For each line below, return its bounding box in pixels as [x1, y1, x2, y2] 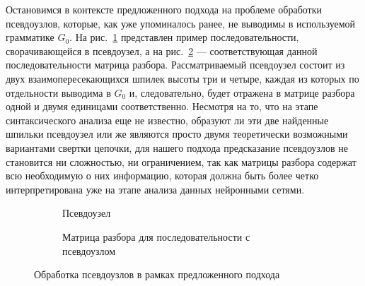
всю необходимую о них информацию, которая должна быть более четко [6, 168, 319, 183]
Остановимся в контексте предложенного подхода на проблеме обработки [6, 2, 323, 16]
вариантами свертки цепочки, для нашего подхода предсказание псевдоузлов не [6, 140, 348, 155]
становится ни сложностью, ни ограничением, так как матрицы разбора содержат [6, 154, 357, 169]
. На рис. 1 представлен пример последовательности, [69, 30, 299, 44]
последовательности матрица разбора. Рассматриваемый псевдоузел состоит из [6, 57, 345, 72]
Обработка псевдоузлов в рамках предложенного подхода [34, 267, 280, 282]
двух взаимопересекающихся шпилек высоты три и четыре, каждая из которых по [6, 71, 359, 85]
